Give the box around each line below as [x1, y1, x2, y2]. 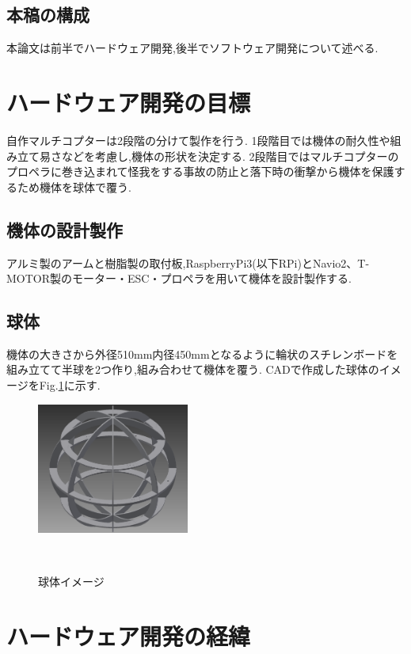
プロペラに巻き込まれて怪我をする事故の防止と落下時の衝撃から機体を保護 [6, 163, 394, 180]
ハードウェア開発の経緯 [6, 620, 251, 652]
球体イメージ [38, 573, 105, 590]
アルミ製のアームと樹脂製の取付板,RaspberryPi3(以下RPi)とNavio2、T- [6, 254, 370, 271]
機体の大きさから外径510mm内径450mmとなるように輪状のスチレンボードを [6, 345, 398, 362]
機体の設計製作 [6, 217, 123, 241]
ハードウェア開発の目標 [6, 86, 251, 118]
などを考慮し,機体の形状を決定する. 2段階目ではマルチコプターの [61, 147, 399, 164]
